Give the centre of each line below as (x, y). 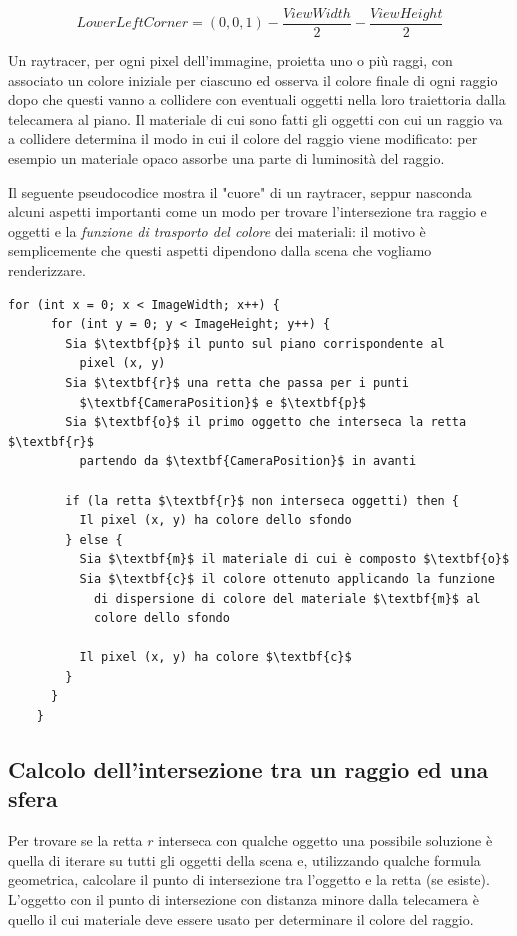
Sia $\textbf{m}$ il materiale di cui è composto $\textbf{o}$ (294, 559)
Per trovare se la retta (75, 840)
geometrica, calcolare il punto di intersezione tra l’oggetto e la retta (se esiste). (249, 879)
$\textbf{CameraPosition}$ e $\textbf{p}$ (222, 402)
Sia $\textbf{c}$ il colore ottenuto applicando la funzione (287, 578)
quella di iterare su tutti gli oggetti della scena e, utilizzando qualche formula (244, 859)
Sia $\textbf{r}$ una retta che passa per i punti (237, 382)
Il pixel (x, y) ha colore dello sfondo (215, 520)
